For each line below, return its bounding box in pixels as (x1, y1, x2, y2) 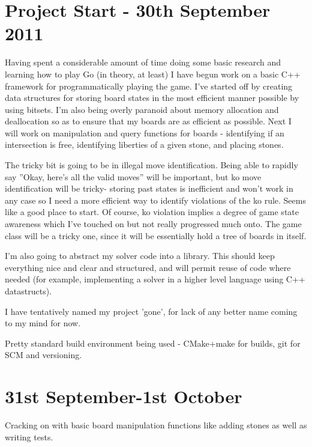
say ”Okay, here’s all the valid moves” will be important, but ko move (5, 170, 262, 183)
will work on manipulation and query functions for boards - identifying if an (5, 126, 284, 139)
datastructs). (5, 285, 52, 297)
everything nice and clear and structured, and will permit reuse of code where (5, 261, 291, 273)
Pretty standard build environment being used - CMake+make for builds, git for (5, 336, 301, 349)
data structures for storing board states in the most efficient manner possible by (5, 91, 299, 104)
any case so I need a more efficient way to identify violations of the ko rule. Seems (5, 193, 306, 206)
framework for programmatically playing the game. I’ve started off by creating (5, 79, 293, 92)
